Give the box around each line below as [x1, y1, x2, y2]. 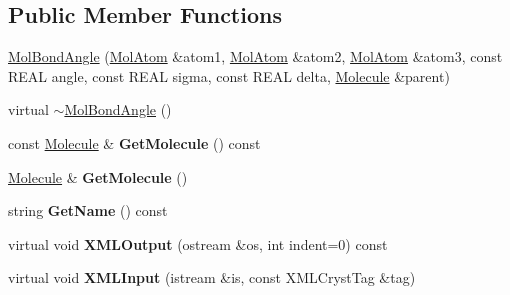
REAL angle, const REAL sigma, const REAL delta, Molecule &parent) [8, 65, 450, 86]
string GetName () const [8, 200, 168, 221]
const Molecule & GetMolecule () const [8, 132, 261, 153]
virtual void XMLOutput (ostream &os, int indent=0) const [8, 233, 388, 254]
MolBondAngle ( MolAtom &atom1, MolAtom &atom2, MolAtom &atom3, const [8, 46, 503, 67]
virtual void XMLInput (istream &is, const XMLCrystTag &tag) [8, 267, 416, 288]
